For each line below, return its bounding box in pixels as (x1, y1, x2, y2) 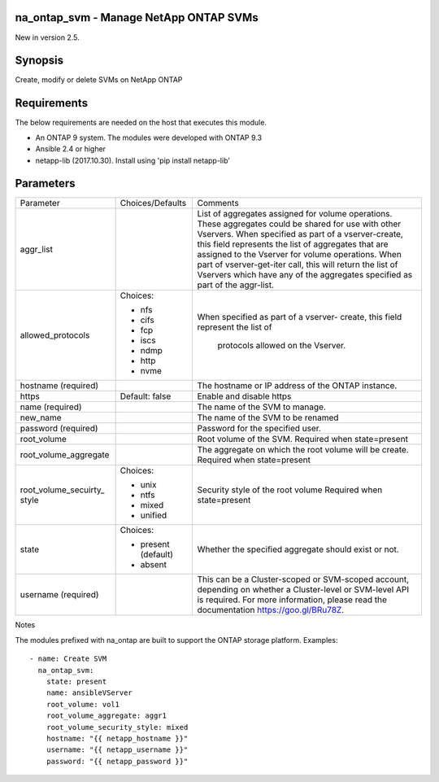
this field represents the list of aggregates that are (197, 238, 389, 250)
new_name (20, 412, 62, 423)
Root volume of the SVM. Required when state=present (197, 434, 408, 445)
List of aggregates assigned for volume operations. (197, 208, 393, 220)
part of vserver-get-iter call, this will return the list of (197, 259, 398, 270)
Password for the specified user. (197, 423, 321, 435)
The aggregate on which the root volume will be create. (197, 444, 410, 456)
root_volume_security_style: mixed (46, 723, 189, 732)
